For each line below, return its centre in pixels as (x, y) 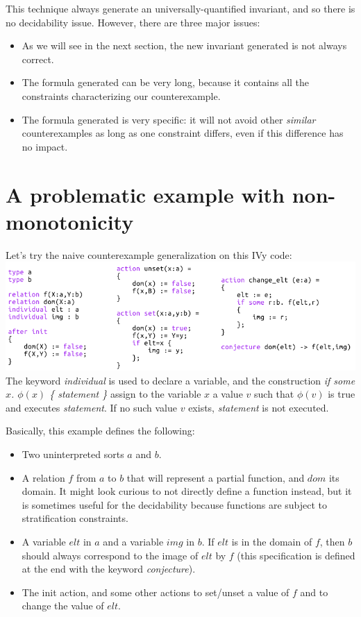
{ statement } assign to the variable (125, 394)
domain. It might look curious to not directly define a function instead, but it (187, 491)
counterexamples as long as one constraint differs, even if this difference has (183, 133)
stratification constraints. (75, 518)
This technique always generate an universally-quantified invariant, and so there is (180, 8)
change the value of (63, 606)
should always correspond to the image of (110, 555)
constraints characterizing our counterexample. (121, 95)
